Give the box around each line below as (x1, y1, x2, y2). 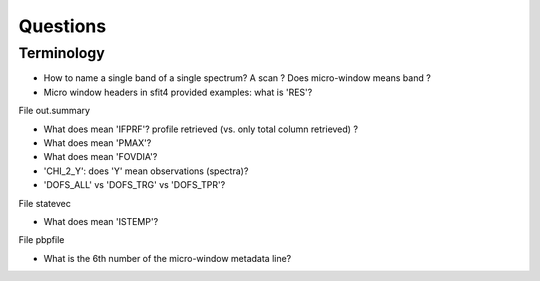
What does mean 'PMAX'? (43, 136, 152, 149)
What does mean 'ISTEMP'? (43, 215, 159, 227)
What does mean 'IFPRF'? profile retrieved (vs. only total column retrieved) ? (43, 123, 359, 135)
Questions (18, 15, 107, 37)
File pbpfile (18, 234, 65, 246)
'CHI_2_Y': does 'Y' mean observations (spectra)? (43, 165, 249, 177)
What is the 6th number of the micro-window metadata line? (43, 252, 292, 264)
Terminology (18, 44, 105, 62)
